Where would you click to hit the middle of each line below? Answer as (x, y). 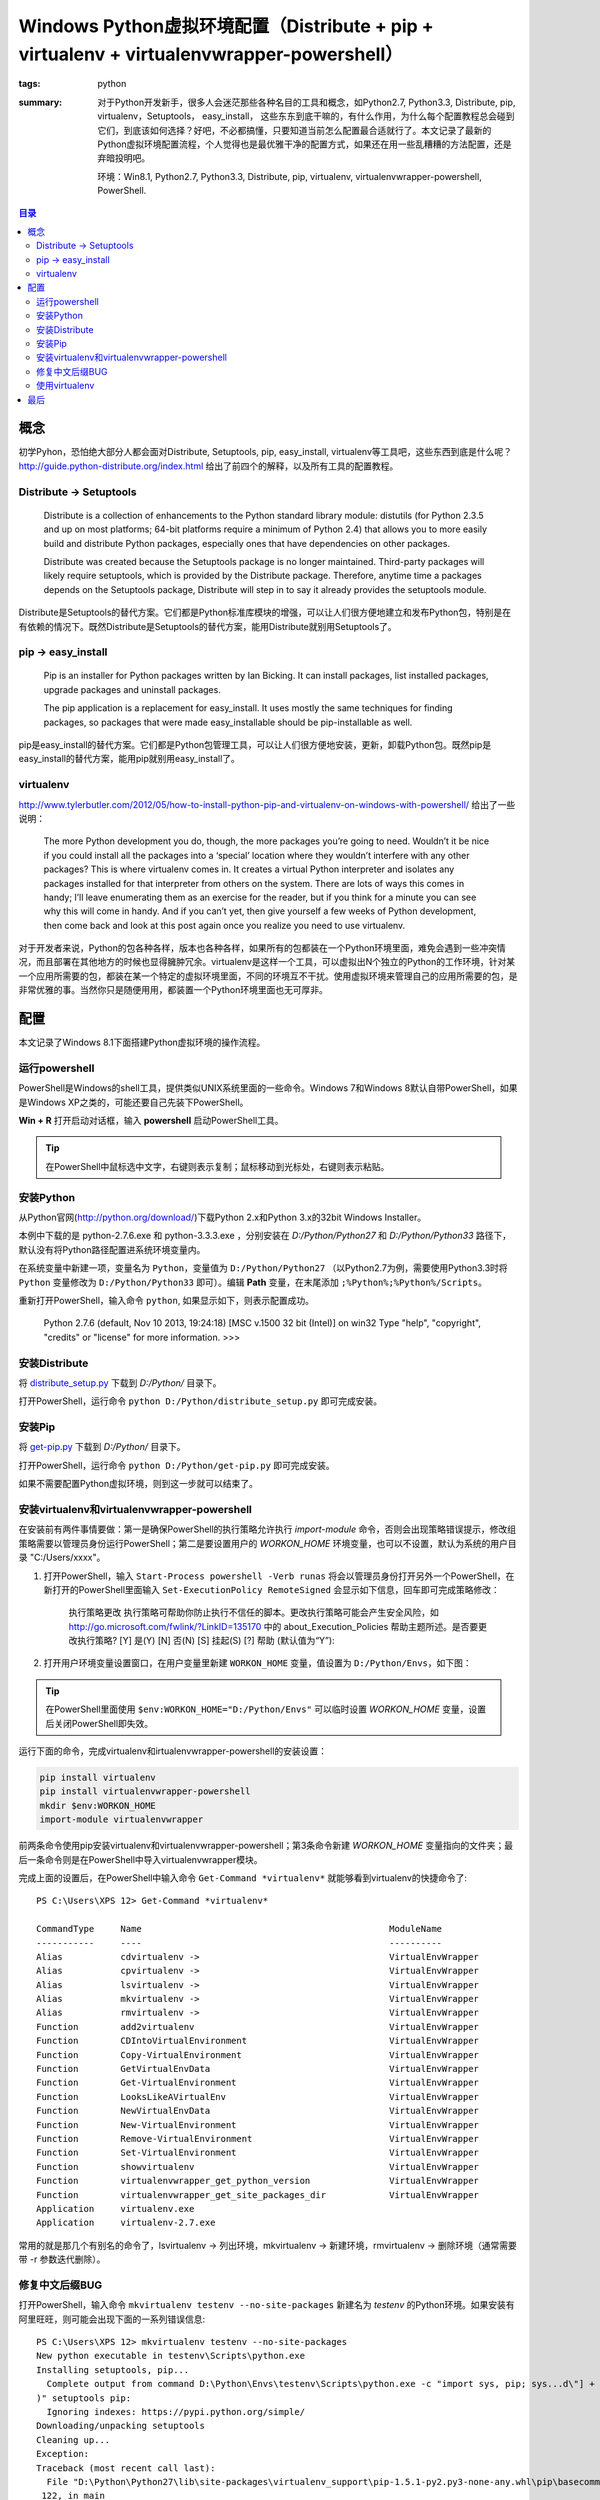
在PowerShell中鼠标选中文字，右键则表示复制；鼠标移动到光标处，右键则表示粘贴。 (217, 1166)
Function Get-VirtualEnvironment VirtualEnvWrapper (258, 2083)
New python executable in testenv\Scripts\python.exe (170, 2356)
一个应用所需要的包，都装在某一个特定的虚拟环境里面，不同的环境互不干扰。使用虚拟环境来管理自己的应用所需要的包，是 (268, 976)
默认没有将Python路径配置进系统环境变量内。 (112, 1249)
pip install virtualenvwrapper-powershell (145, 1791)
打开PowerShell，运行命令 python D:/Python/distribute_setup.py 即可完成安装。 (200, 1401)
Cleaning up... (73, 2439)
